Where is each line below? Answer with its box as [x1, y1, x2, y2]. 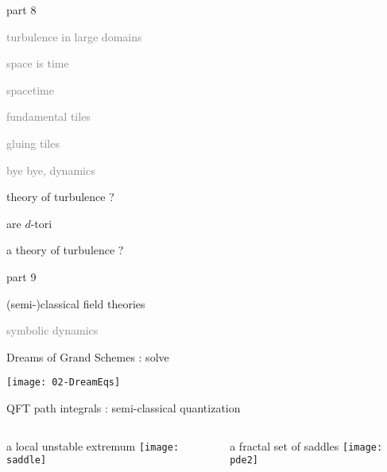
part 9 [6, 268, 37, 284]
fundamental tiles [6, 108, 91, 125]
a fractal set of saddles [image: [230, 437, 383, 454]
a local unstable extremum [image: [6, 437, 180, 454]
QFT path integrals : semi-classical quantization [6, 399, 241, 416]
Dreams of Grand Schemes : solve [6, 348, 169, 365]
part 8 [6, 2, 37, 17]
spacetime [6, 81, 54, 98]
